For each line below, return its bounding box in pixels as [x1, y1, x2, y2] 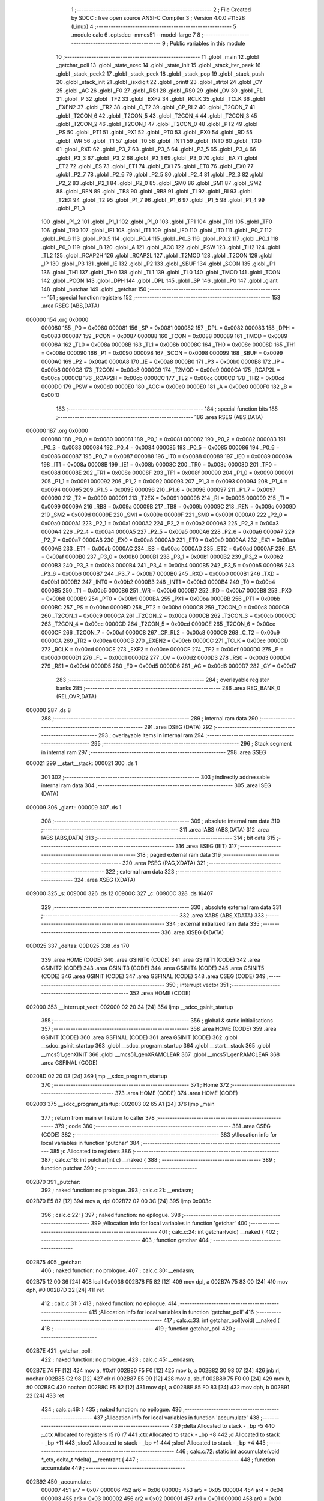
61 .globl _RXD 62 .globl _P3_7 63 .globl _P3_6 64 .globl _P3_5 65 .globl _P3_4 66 [56, 146, 256, 153]
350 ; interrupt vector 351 [166, 981, 229, 988]
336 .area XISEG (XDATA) [161, 928, 224, 936]
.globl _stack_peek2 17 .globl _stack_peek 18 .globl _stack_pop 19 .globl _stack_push [56, 70, 265, 77]
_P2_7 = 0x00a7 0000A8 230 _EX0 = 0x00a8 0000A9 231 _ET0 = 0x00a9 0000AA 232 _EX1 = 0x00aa [41, 536, 295, 543]
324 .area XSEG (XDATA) [74, 876, 136, 883]
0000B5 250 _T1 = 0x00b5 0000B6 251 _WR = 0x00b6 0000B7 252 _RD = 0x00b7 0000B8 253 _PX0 [41, 587, 292, 594]
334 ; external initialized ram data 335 [166, 920, 260, 928]
